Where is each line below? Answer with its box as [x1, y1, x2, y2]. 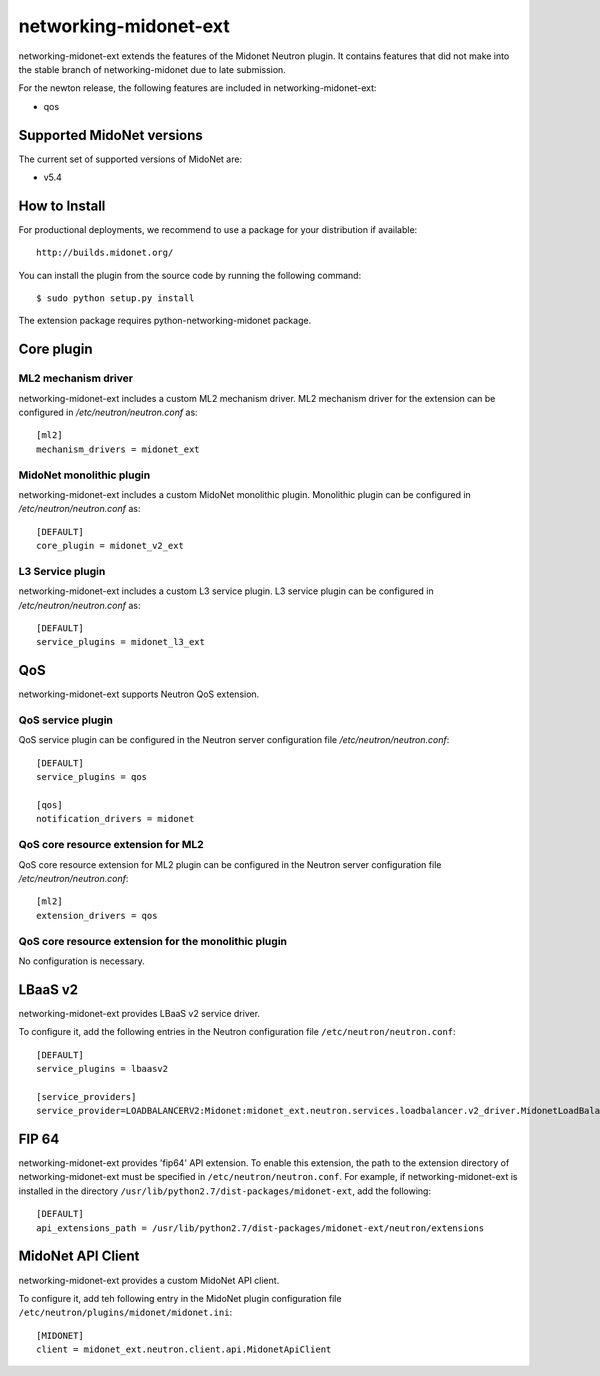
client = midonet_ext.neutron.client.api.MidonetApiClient [36, 1344, 332, 1355]
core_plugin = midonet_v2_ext [36, 540, 185, 552]
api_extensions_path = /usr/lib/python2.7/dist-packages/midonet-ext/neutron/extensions [36, 1222, 485, 1234]
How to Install [18, 197, 106, 214]
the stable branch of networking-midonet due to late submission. [18, 63, 287, 75]
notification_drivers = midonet [36, 813, 195, 825]
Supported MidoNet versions [18, 126, 204, 144]
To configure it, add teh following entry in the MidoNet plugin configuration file [18, 1292, 342, 1304]
